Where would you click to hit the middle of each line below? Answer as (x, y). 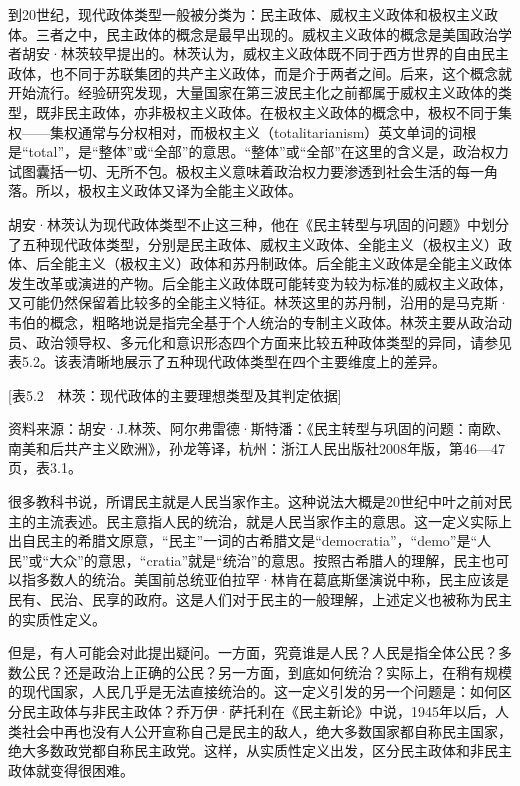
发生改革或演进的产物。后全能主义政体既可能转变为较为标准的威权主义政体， (260, 282)
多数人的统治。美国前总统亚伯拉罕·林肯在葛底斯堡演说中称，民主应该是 (272, 579)
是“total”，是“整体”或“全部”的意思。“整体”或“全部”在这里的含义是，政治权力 (258, 151)
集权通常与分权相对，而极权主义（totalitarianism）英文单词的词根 (263, 131)
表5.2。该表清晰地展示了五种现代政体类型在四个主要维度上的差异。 (227, 361)
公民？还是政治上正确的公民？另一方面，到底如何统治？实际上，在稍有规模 (266, 671)
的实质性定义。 (57, 618)
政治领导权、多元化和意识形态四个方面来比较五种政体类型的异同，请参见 (273, 341)
